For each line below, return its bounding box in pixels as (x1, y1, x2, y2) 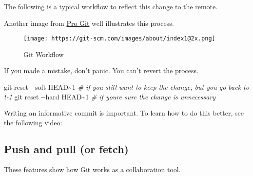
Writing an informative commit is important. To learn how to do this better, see (4, 108, 244, 118)
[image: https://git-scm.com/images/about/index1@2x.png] (23, 35, 215, 42)
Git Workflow (23, 49, 64, 59)
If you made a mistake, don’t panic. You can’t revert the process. (4, 65, 198, 76)
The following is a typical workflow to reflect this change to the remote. (4, 1, 218, 11)
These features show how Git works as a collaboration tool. (4, 164, 181, 174)
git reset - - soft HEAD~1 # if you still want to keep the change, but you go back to (4, 82, 249, 92)
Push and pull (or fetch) (4, 141, 129, 156)
